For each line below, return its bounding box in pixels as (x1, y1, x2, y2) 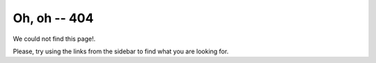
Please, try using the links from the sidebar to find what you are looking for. (13, 47, 229, 55)
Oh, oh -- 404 (13, 10, 94, 26)
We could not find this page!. (13, 35, 96, 43)
